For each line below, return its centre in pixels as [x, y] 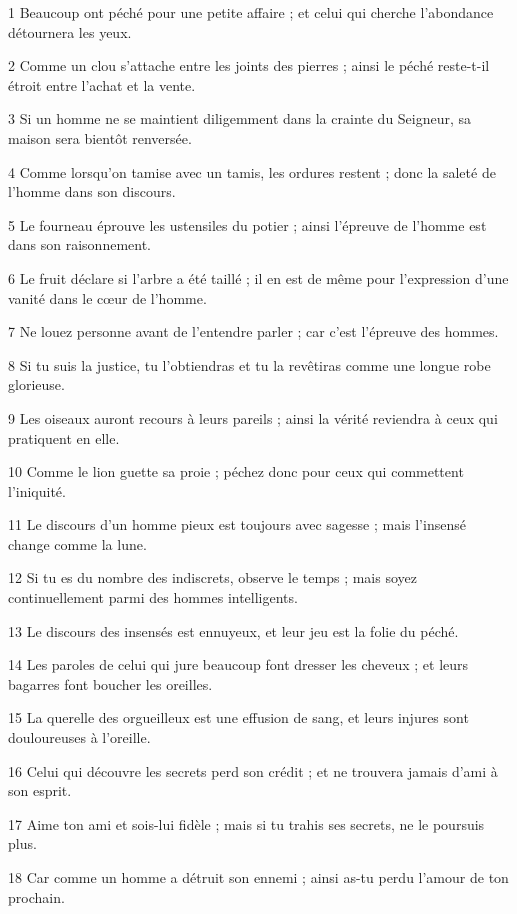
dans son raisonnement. [79, 244]
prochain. [36, 896]
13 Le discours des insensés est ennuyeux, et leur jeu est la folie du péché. [233, 630]
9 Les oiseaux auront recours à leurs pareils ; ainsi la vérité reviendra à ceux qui [253, 417]
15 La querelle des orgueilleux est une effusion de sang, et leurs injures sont [238, 717]
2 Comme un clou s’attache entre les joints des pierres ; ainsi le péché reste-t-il [249, 65]
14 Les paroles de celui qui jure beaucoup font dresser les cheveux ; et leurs [238, 664]
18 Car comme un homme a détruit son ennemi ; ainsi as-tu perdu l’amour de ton [258, 877]
